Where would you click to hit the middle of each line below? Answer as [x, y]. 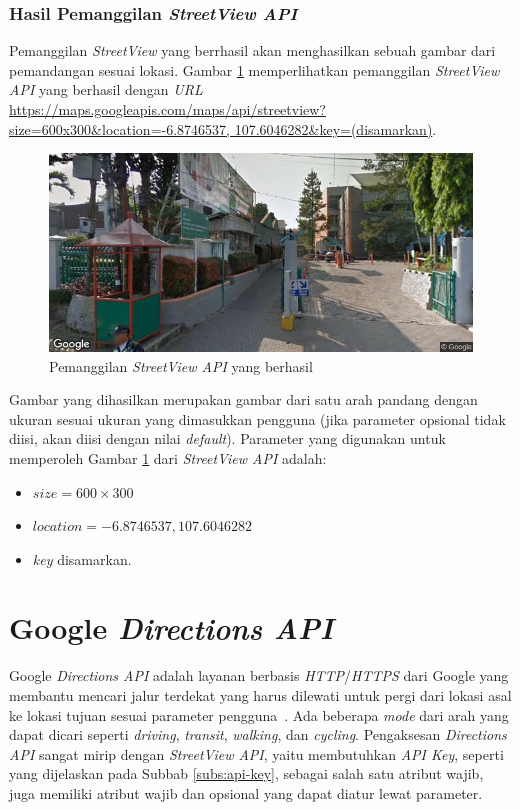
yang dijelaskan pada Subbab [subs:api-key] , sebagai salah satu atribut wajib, [246, 773]
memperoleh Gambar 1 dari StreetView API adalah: [168, 457]
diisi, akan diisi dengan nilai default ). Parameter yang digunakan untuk [227, 438]
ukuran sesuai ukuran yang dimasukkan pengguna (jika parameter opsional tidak [257, 418]
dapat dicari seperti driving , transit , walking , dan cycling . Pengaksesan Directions [258, 734]
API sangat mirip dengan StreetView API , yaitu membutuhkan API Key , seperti [256, 753]
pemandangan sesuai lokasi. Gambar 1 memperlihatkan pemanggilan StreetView [254, 69]
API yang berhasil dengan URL [106, 89]
